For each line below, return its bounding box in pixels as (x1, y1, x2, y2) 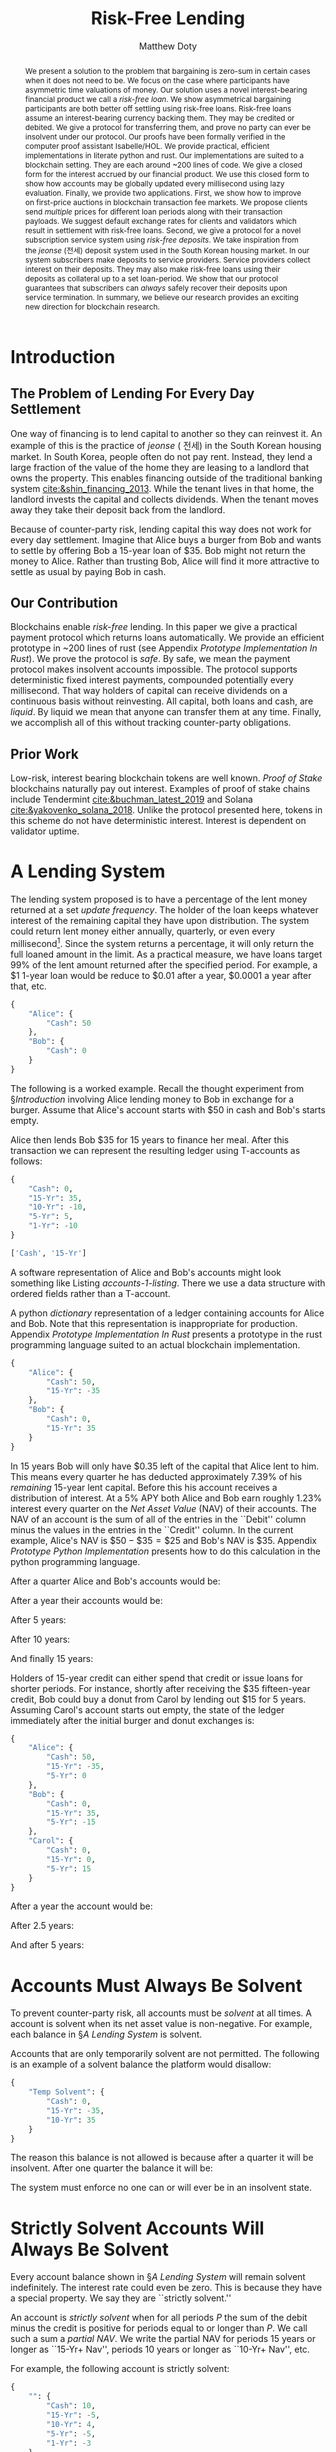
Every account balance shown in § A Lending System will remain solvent (10, 2271, 306, 2283)
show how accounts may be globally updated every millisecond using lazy (24, 178, 285, 189)
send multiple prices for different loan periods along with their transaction (24, 206, 283, 217)
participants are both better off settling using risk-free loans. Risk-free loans (24, 103, 292, 114)
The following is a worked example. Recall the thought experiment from (10, 1082, 305, 1094)
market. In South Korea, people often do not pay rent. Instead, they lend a (10, 450, 313, 462)
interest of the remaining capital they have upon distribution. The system (10, 915, 310, 927)
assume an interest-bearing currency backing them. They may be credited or (24, 112, 295, 123)
